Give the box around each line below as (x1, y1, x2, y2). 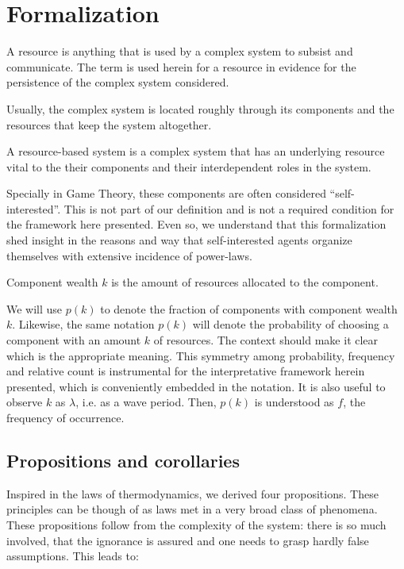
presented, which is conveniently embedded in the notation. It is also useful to (6, 378, 386, 394)
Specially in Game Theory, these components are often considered (6, 185, 326, 202)
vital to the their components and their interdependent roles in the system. (6, 158, 371, 175)
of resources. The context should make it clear (153, 332, 379, 348)
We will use (6, 300, 63, 317)
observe (6, 394, 43, 410)
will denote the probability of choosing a (192, 316, 389, 333)
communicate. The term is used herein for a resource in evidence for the (6, 58, 356, 75)
